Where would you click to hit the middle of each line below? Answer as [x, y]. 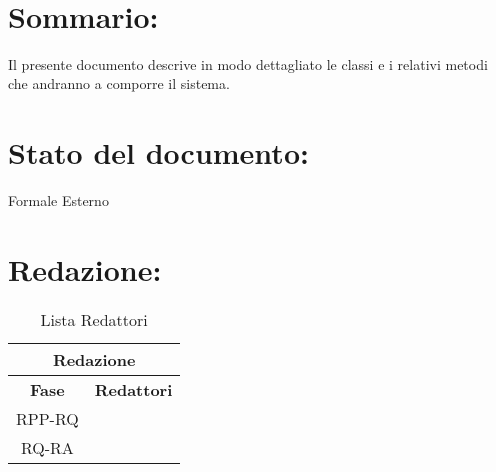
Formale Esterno [58, 200]
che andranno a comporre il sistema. [119, 83]
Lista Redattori [94, 319]
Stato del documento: [158, 152]
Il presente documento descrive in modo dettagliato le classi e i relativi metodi [248, 63]
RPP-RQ [47, 418]
